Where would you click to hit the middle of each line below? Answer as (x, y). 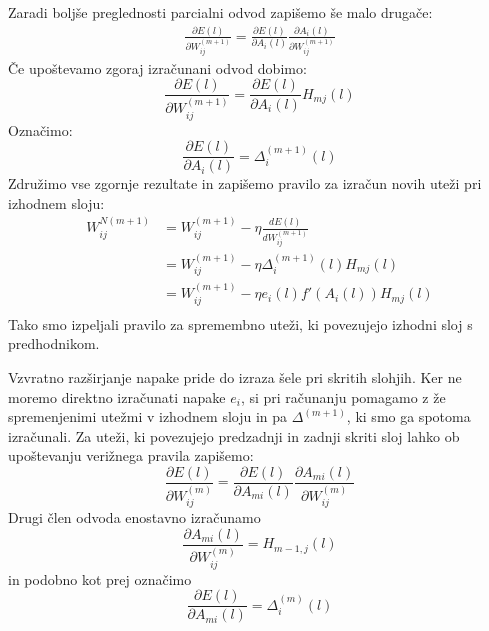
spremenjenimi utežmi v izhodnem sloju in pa (148, 416)
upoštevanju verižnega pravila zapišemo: (131, 455)
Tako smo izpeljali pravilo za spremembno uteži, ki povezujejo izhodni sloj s (240, 323)
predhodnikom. (54, 343)
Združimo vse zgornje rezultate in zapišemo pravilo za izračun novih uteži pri (245, 183)
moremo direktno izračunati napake (117, 396)
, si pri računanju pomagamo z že (343, 396)
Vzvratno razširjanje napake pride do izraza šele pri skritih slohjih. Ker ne (235, 376)
